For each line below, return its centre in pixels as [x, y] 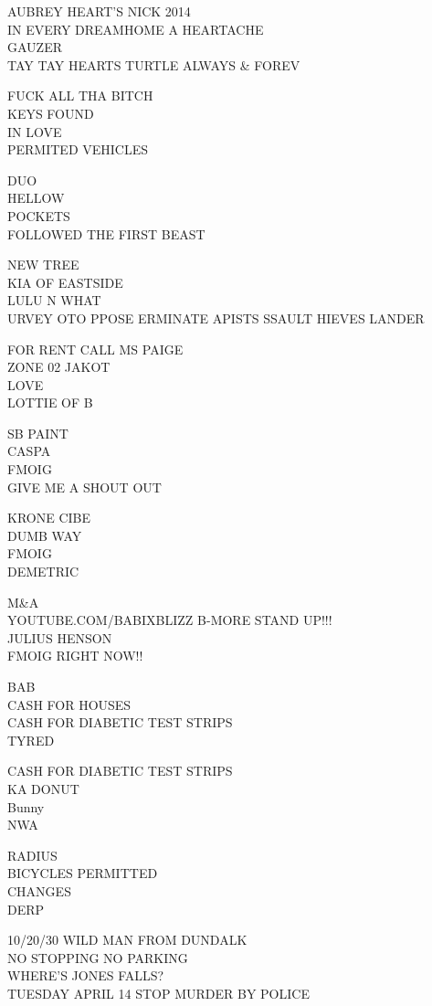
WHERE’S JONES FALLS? [86, 975]
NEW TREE [43, 265]
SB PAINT [38, 433]
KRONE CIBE [49, 518]
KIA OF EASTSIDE [65, 282]
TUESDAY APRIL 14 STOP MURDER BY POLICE [158, 993]
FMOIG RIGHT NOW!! [75, 656]
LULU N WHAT [54, 300]
